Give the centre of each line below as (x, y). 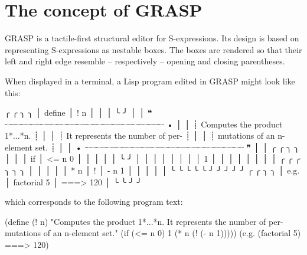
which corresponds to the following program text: (94, 202)
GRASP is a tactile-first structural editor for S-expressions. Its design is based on (152, 38)
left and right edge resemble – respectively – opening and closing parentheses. (145, 61)
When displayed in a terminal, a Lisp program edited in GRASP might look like (150, 81)
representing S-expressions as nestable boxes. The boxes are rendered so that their (153, 49)
